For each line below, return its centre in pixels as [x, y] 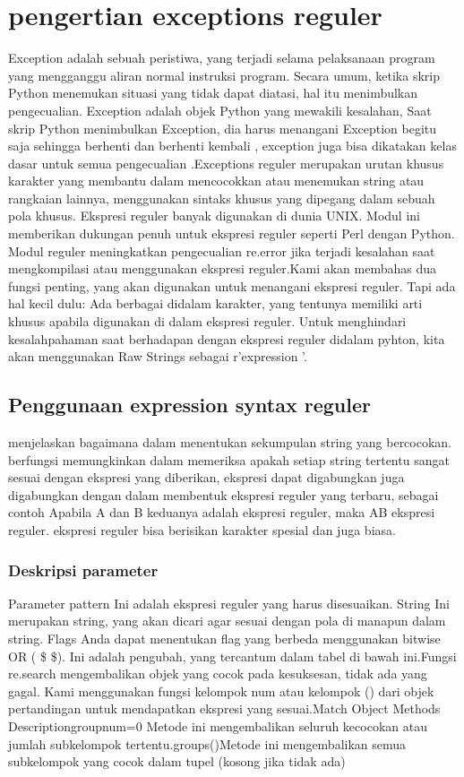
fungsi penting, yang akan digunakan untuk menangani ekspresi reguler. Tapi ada [232, 285]
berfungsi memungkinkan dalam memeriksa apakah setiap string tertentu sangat [229, 459]
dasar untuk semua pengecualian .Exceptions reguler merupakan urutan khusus [226, 163]
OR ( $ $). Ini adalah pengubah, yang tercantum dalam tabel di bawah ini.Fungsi [232, 656]
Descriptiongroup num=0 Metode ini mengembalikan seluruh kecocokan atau [218, 725]
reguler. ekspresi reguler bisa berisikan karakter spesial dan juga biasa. [202, 529]
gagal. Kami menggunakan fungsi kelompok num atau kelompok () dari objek [221, 691]
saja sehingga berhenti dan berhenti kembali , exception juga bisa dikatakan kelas [232, 146]
